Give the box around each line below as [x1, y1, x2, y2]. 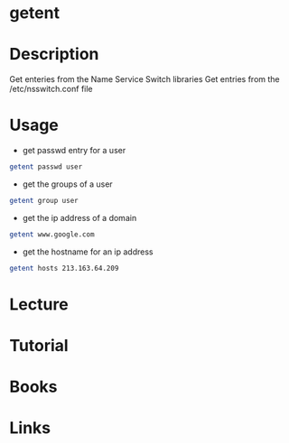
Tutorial [9, 335, 70, 355]
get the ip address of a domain [22, 212, 137, 223]
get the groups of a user [22, 179, 113, 189]
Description [9, 44, 99, 65]
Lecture [9, 294, 70, 314]
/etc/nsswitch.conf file [9, 84, 93, 95]
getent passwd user [9, 162, 83, 171]
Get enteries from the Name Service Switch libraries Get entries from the [9, 74, 280, 85]
